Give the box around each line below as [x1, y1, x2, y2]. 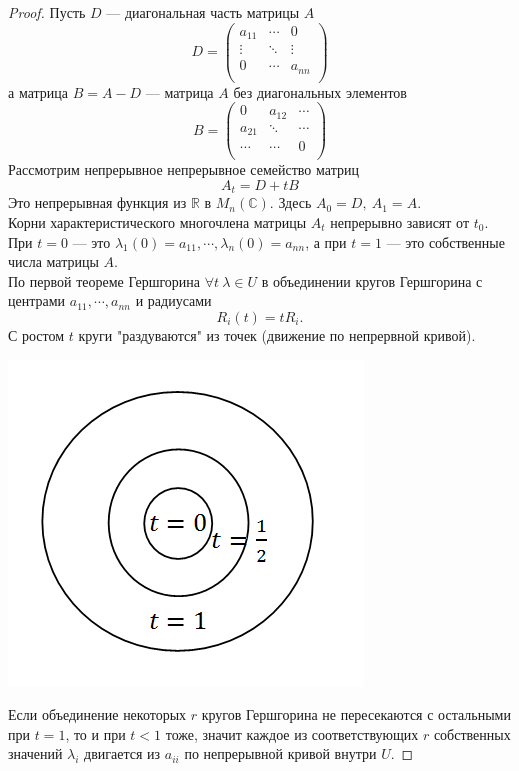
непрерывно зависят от [330, 212, 470, 233]
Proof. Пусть [8, 2, 86, 22]
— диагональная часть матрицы [106, 2, 300, 22]
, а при [305, 231, 347, 252]
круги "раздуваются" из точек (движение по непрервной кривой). [78, 324, 476, 345]
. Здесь [269, 192, 312, 213]
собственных [433, 723, 511, 744]
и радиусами [135, 290, 212, 311]
